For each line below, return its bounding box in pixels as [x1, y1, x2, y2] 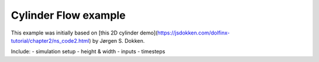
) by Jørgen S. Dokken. [89, 37, 145, 44]
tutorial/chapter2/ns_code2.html [11, 37, 90, 44]
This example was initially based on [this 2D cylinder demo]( [11, 29, 158, 36]
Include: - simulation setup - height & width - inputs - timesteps [11, 48, 165, 55]
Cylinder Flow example [11, 9, 126, 22]
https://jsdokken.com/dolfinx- [157, 29, 230, 36]
